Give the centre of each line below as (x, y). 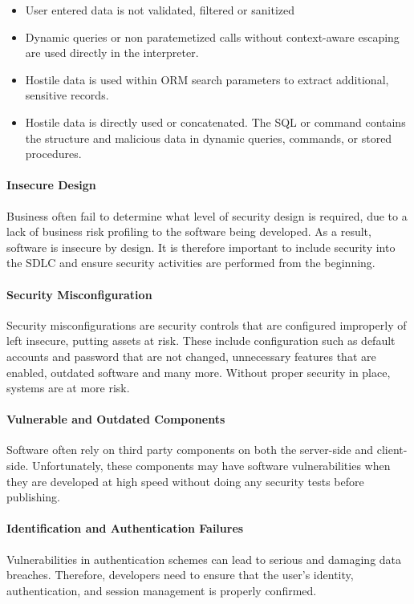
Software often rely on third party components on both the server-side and (190, 450)
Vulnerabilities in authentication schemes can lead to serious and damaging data (204, 559)
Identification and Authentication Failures (125, 528)
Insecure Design (51, 185)
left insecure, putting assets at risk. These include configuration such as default (201, 341)
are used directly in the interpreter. (112, 53)
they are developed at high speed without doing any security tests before (185, 481)
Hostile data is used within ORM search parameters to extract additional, (207, 79)
